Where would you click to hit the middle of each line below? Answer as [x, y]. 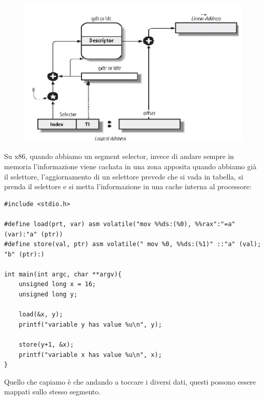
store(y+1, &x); [46, 345]
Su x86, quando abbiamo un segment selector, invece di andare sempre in [119, 156]
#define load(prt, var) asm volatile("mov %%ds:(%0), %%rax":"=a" [120, 224]
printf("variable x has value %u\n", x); [90, 355]
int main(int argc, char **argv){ [63, 274]
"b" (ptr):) [24, 254]
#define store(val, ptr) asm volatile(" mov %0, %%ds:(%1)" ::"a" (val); [133, 244]
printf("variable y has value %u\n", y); [90, 324]
